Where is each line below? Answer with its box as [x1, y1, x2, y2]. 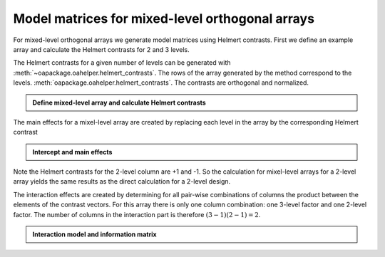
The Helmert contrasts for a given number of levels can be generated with [13, 58, 231, 67]
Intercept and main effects [32, 147, 113, 156]
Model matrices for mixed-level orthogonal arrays [13, 11, 315, 26]
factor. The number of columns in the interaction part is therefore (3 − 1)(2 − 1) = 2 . [13, 210, 261, 219]
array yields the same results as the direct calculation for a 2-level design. [13, 177, 231, 186]
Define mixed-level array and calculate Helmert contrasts [32, 98, 206, 107]
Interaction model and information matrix [32, 230, 157, 238]
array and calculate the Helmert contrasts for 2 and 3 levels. [13, 45, 190, 53]
